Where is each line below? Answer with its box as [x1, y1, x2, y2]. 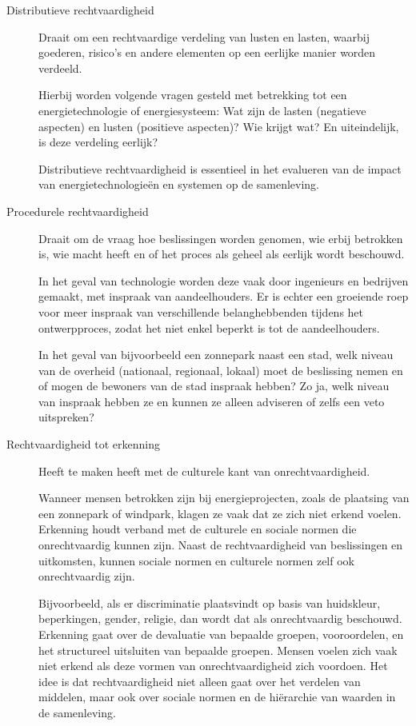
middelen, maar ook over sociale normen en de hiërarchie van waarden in [38, 688, 396, 705]
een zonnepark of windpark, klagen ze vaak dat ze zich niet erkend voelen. [38, 505, 402, 521]
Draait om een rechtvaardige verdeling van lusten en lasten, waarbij [38, 28, 370, 45]
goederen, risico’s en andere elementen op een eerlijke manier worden [38, 44, 376, 61]
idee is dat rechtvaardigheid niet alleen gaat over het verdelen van [38, 672, 361, 689]
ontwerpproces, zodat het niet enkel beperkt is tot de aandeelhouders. [38, 319, 380, 336]
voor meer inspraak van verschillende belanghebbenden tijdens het [38, 303, 364, 320]
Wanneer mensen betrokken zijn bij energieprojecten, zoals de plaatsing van [38, 489, 410, 506]
